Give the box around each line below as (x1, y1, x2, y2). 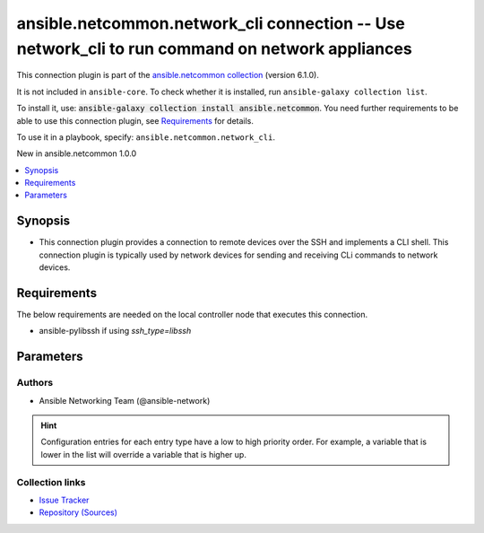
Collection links (16, 476, 86, 488)
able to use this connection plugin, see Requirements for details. (16, 115, 255, 126)
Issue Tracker (39, 494, 90, 505)
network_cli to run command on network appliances (16, 39, 412, 58)
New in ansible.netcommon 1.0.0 (16, 148, 137, 159)
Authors (16, 377, 54, 389)
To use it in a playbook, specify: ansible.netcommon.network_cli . (16, 131, 275, 143)
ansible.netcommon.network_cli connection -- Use (16, 13, 405, 33)
